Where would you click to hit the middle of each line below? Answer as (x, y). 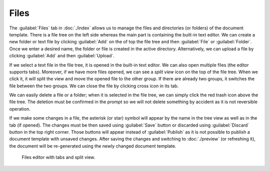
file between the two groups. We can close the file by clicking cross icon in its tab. (94, 86)
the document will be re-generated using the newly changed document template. (93, 146)
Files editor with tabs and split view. (58, 158)
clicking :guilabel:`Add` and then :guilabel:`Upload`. (62, 56)
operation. (20, 109)
